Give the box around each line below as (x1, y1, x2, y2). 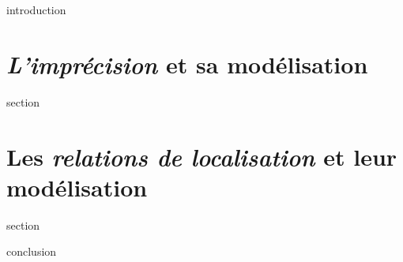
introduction (6, 2, 66, 17)
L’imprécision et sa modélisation (6, 47, 368, 80)
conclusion (6, 243, 57, 260)
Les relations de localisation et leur (6, 140, 397, 173)
